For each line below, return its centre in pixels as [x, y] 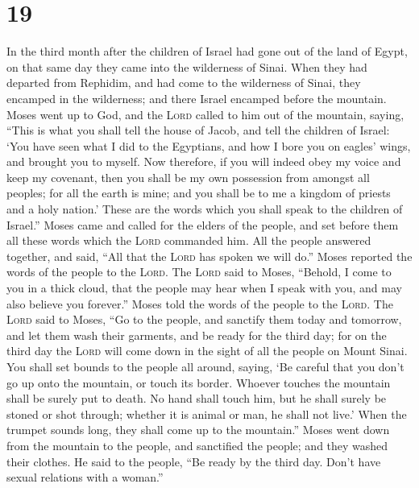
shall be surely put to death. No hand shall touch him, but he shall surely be [197, 398]
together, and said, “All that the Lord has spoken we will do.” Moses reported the [209, 256]
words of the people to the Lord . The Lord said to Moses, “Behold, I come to [199, 272]
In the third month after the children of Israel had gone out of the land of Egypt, [207, 51]
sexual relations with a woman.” [85, 477]
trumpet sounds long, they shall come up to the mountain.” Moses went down [198, 430]
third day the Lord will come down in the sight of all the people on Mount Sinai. [207, 351]
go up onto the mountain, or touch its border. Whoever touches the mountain [199, 382]
